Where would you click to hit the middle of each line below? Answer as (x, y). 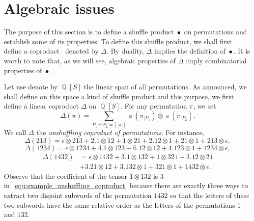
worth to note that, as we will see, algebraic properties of (90, 60)
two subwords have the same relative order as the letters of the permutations (120, 205)
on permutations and (215, 32)
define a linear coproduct (42, 106)
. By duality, (125, 51)
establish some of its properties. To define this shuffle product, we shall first (118, 41)
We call (15, 132)
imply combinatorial (216, 60)
